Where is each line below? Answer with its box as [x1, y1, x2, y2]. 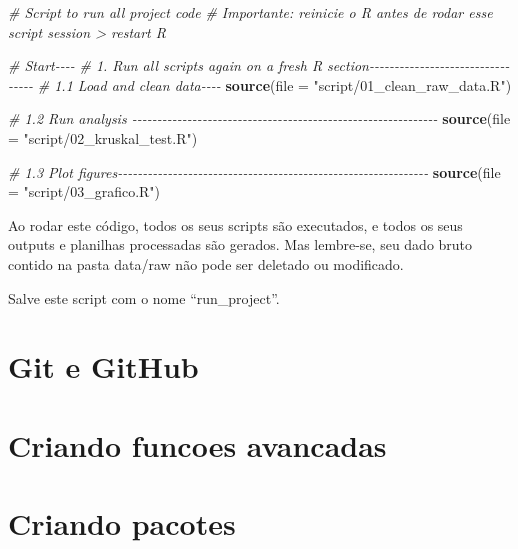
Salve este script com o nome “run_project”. [8, 287, 280, 308]
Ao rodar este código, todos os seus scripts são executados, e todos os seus [8, 214, 463, 235]
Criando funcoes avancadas [8, 424, 387, 465]
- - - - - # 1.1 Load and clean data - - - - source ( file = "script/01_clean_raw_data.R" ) [8, 74, 512, 95]
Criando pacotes [8, 503, 236, 544]
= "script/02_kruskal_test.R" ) [8, 127, 198, 148]
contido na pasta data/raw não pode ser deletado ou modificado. [8, 253, 404, 274]
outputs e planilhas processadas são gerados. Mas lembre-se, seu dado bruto [8, 234, 473, 255]
